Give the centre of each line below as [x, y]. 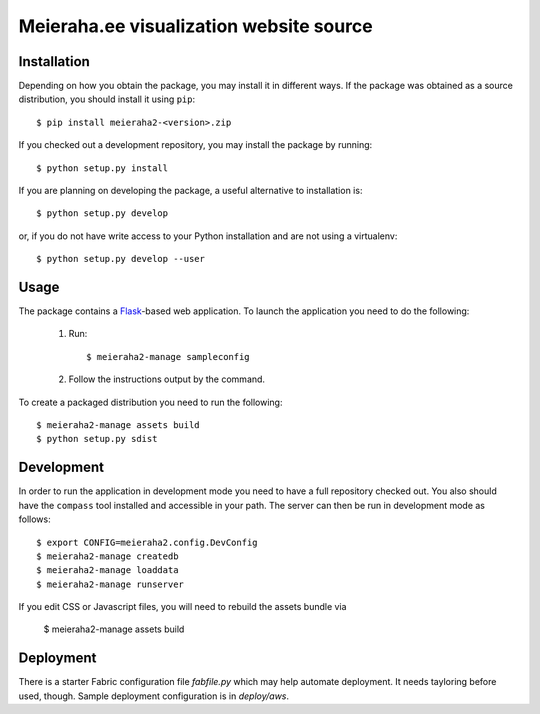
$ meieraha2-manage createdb [107, 556]
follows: [34, 519]
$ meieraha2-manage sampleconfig [168, 356]
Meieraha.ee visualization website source [196, 26]
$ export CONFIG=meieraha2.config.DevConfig [147, 542]
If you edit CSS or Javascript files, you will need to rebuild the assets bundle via [182, 607]
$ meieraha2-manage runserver [110, 584]
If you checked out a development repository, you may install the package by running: [195, 145]
